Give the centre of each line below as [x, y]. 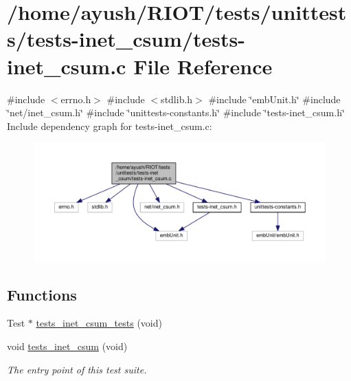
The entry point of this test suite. [77, 369]
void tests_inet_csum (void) [67, 346]
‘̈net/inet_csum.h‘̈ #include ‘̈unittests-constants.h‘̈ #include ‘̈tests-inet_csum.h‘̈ [176, 112]
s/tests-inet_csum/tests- [126, 39]
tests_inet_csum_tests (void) [99, 323]
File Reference [203, 66]
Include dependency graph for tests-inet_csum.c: [110, 126]
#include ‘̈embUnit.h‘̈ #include [274, 99]
